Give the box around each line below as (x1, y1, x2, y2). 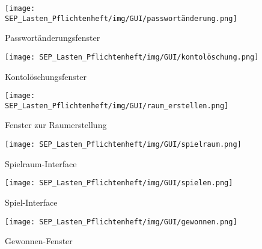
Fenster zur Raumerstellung (5, 118, 107, 131)
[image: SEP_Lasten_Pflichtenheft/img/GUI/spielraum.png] (5, 140, 242, 149)
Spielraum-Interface (5, 157, 77, 170)
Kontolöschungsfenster (5, 70, 87, 82)
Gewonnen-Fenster (5, 235, 73, 247)
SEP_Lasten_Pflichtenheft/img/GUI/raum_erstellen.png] (5, 101, 229, 110)
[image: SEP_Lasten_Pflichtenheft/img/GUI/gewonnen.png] (5, 217, 237, 226)
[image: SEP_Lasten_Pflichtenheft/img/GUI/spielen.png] (5, 179, 233, 188)
